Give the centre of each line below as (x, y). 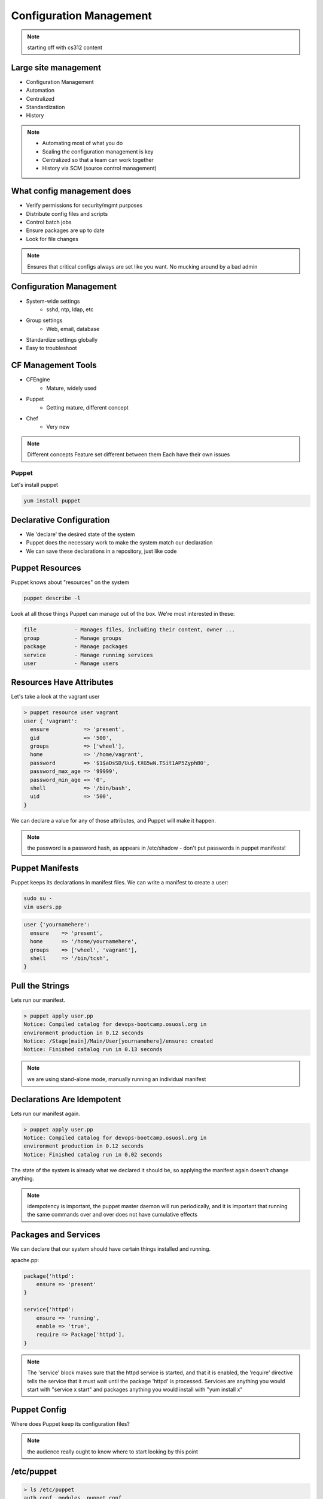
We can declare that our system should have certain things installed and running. (111, 1249)
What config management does (71, 191)
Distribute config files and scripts (67, 213)
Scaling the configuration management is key (98, 151)
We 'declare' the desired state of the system (80, 534)
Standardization (45, 107)
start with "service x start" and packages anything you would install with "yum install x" (135, 1389)
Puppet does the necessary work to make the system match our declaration (119, 543)
